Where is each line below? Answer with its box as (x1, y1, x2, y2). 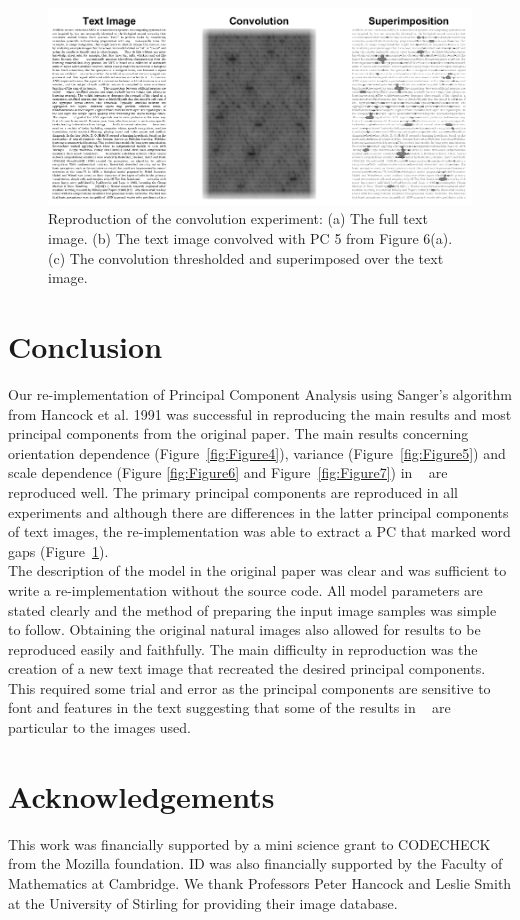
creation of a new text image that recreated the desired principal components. (8, 658, 486, 679)
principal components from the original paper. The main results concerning (8, 423, 469, 444)
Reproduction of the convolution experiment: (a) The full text (48, 208, 428, 229)
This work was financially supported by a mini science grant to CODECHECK (8, 833, 491, 854)
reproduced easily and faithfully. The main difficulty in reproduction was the (8, 638, 478, 659)
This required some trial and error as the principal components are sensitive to (8, 677, 491, 698)
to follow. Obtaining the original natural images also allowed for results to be (8, 619, 481, 640)
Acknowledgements (8, 775, 275, 816)
